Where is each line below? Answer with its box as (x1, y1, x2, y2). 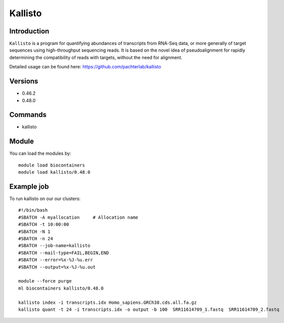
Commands (9, 110, 47, 119)
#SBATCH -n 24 (18, 235, 53, 241)
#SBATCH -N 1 (18, 228, 51, 234)
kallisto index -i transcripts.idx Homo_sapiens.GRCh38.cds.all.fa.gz (18, 299, 197, 305)
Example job (9, 182, 49, 191)
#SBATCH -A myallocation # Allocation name (18, 214, 138, 220)
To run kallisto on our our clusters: (9, 195, 81, 202)
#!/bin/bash (18, 208, 48, 213)
